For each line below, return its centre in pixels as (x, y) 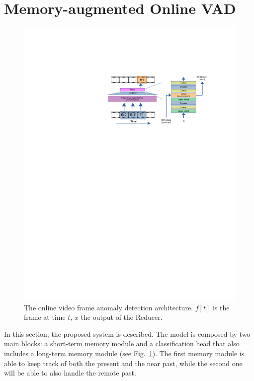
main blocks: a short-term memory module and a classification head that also (122, 343)
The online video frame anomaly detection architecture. (109, 307)
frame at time (45, 317)
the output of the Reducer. (122, 317)
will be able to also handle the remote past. (70, 373)
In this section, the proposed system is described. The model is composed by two (127, 333)
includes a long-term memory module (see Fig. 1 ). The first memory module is (124, 353)
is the (221, 307)
